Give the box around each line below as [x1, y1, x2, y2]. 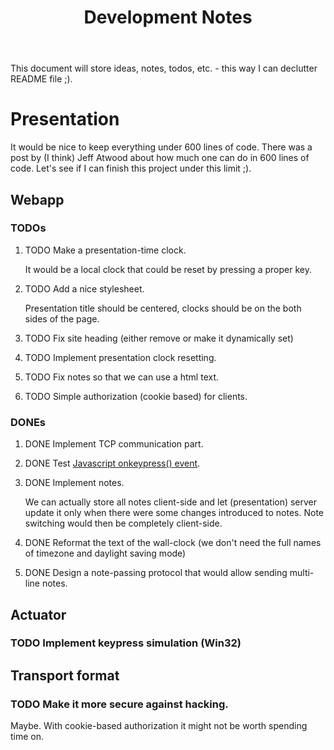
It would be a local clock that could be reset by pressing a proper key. [24, 263, 312, 275]
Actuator [10, 606, 67, 623]
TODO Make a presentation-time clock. [24, 244, 187, 256]
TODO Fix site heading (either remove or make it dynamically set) [24, 332, 294, 344]
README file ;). [10, 73, 73, 85]
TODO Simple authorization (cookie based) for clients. [24, 390, 248, 402]
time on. [10, 731, 45, 743]
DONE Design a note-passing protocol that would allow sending [24, 567, 288, 579]
